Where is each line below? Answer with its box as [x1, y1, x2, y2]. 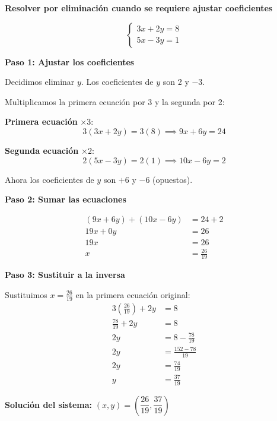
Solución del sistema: [5, 398, 93, 410]
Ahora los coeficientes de [5, 173, 94, 185]
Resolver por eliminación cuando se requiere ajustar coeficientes [5, 2, 273, 14]
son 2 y [163, 75, 189, 88]
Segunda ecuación [5, 144, 79, 156]
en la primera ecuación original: [75, 288, 190, 300]
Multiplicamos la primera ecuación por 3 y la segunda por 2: [5, 95, 225, 107]
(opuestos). [152, 173, 193, 185]
